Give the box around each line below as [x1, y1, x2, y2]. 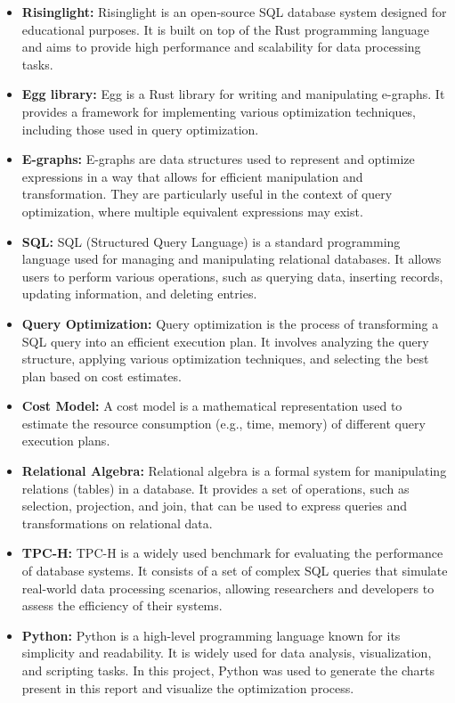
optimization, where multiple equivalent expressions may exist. [21, 201, 363, 220]
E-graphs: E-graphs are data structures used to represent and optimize [21, 150, 415, 168]
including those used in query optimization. [21, 119, 259, 138]
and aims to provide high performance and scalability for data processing [21, 37, 421, 56]
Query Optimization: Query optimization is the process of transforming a [21, 314, 439, 332]
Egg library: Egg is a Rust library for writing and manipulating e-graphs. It [21, 85, 445, 103]
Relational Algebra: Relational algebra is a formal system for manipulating [21, 462, 447, 480]
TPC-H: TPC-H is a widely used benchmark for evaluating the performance [21, 544, 443, 562]
